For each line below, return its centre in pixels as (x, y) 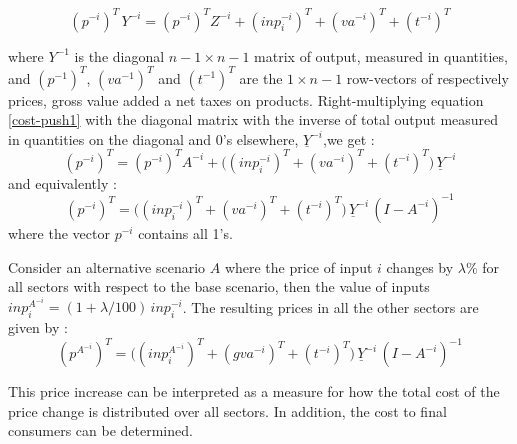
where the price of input (298, 266)
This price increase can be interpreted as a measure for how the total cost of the (254, 391)
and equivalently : (62, 182)
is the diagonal (119, 55)
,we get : (349, 138)
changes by (420, 266)
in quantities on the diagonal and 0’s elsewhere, (153, 138)
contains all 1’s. (185, 232)
